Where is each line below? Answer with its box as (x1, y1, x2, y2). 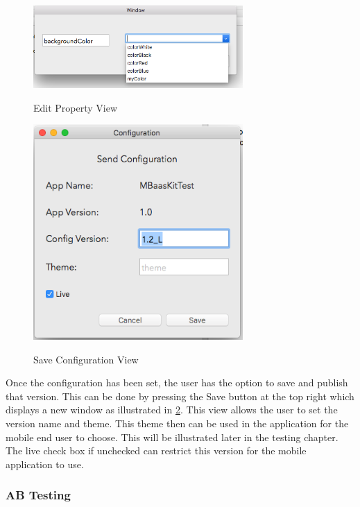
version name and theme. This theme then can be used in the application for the (6, 415, 349, 430)
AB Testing (6, 486, 71, 504)
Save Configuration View (33, 352, 139, 366)
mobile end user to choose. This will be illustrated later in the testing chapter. (6, 429, 338, 444)
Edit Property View (33, 100, 118, 114)
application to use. (6, 456, 84, 471)
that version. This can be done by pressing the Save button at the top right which (6, 388, 354, 403)
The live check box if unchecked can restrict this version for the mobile (6, 443, 307, 458)
